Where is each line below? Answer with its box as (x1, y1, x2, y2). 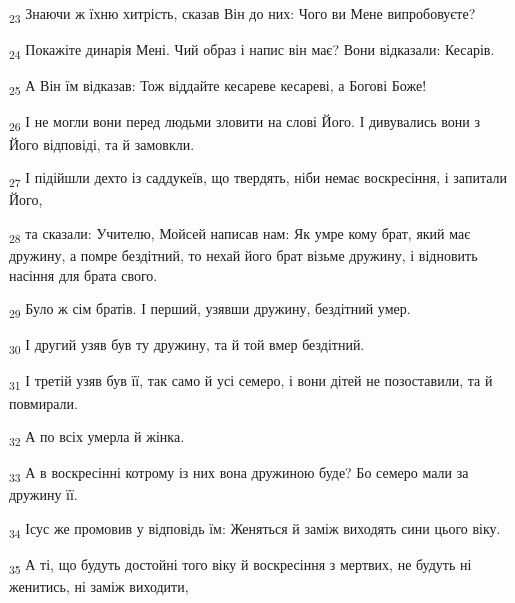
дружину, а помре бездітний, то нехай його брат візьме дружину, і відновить (9, 244, 478, 265)
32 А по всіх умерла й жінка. (9, 426, 185, 449)
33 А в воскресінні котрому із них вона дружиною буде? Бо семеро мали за (9, 462, 469, 486)
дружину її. (9, 484, 78, 505)
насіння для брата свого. (9, 264, 158, 285)
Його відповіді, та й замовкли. (9, 133, 195, 154)
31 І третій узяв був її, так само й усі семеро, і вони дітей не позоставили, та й (9, 370, 493, 394)
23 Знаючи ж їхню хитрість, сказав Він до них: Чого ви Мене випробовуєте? (9, 3, 476, 26)
